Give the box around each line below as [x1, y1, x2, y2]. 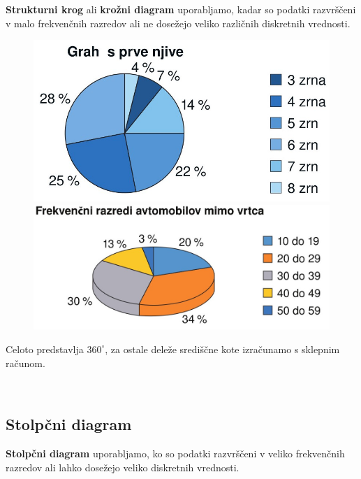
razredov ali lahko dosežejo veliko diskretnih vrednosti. [6, 459, 240, 474]
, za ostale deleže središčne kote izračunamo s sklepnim [105, 341, 340, 356]
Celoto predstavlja [6, 341, 84, 356]
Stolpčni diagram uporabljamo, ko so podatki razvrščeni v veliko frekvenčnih [6, 445, 345, 460]
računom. [6, 355, 45, 370]
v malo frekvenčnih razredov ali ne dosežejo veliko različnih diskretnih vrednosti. [6, 15, 351, 30]
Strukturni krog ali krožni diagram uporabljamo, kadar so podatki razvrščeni [6, 2, 356, 16]
